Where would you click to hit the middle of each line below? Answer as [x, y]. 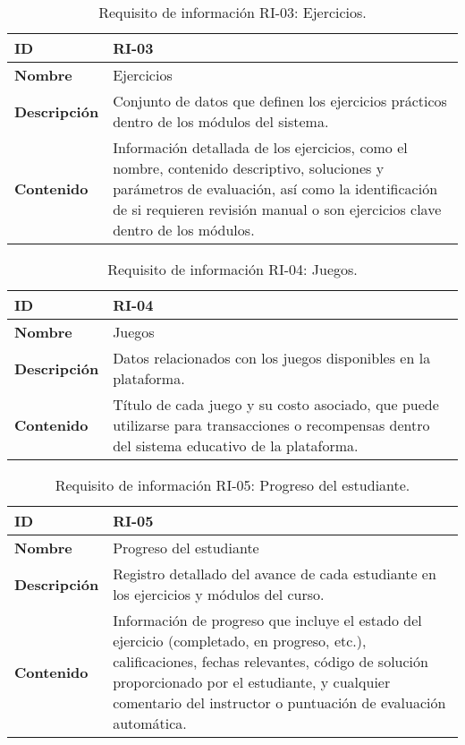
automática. [150, 723]
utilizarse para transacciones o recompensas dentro [271, 425]
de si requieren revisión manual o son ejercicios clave [277, 209]
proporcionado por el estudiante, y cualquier [252, 682]
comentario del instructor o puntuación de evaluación [279, 702]
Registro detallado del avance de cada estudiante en [275, 574]
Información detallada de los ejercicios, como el [260, 147]
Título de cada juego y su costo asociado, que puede [276, 404]
